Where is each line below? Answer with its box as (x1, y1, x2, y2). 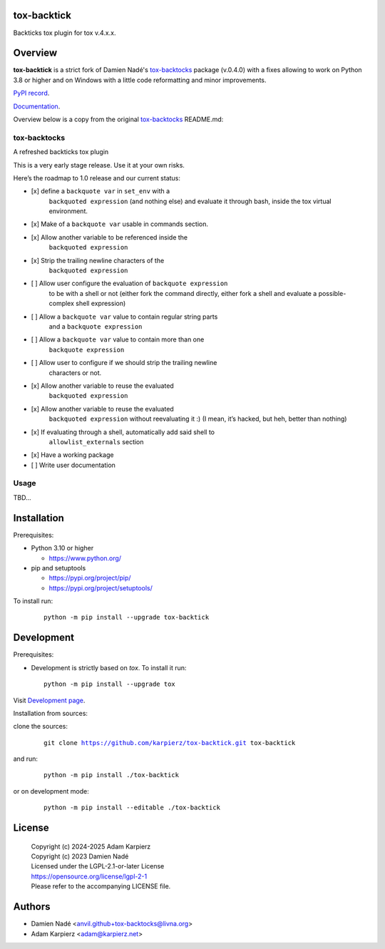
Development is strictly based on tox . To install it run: (31, 663, 187, 672)
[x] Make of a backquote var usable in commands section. (31, 220, 208, 228)
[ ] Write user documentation (31, 461, 115, 469)
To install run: (13, 597, 53, 605)
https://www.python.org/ (48, 553, 121, 563)
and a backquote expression (48, 322, 143, 331)
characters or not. (48, 368, 102, 377)
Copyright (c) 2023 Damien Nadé (31, 852, 129, 861)
